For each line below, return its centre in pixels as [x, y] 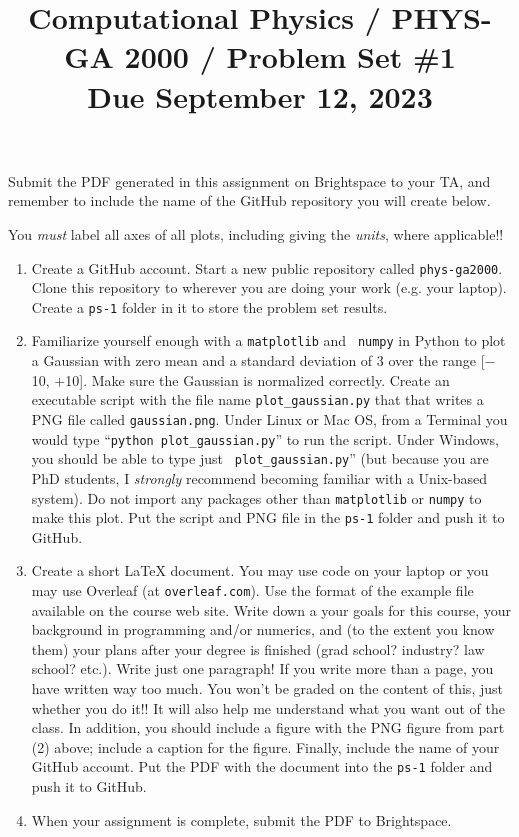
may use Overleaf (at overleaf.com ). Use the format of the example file [252, 590]
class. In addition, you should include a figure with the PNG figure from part [268, 727]
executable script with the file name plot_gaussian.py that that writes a [257, 399]
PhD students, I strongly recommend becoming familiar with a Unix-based [259, 477]
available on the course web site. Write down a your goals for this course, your [271, 609]
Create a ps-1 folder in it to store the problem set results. [209, 306]
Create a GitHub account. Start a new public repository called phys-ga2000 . [267, 267]
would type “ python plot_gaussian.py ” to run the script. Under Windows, [265, 438]
